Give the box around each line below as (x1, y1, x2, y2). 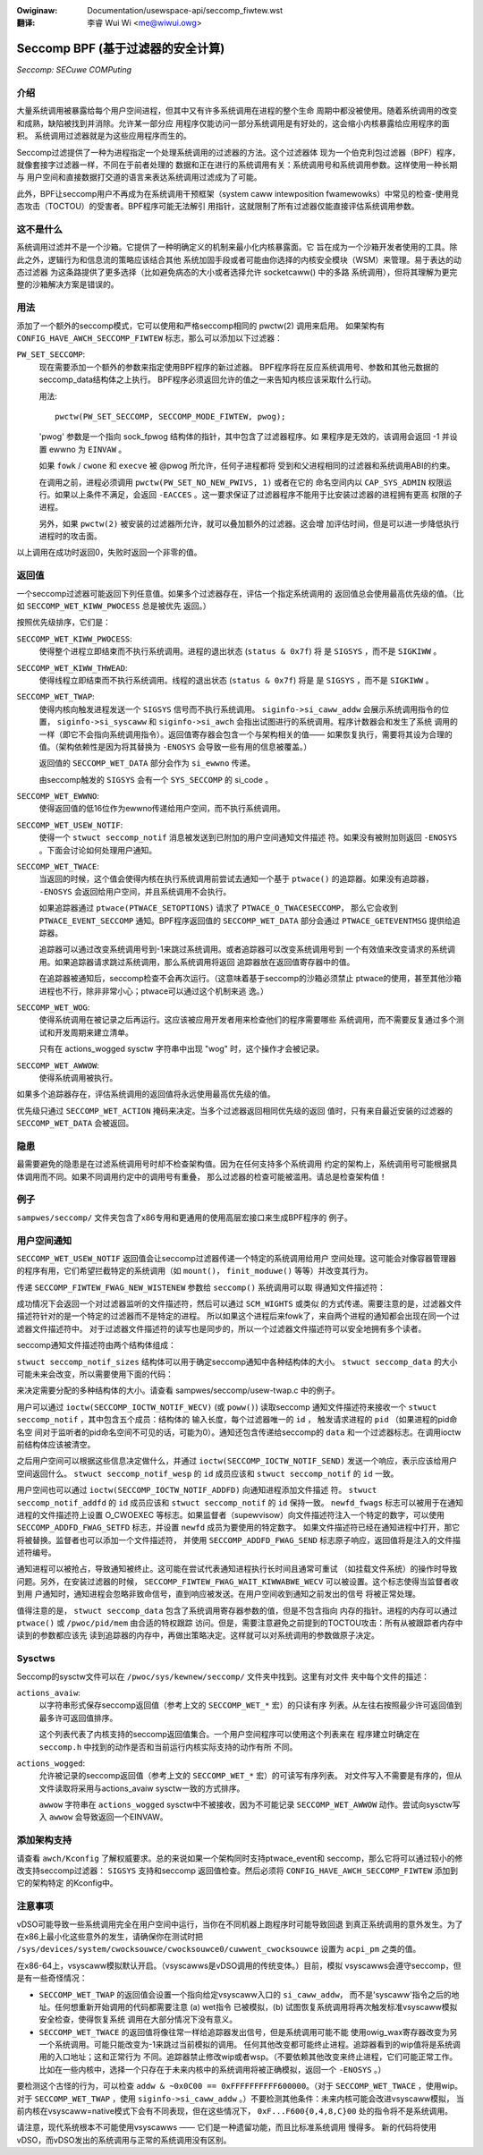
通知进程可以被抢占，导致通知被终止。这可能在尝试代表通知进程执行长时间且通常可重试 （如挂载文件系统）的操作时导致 (16, 1564, 458, 1574)
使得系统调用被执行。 (38, 1072, 118, 1082)
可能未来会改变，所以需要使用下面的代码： (16, 1369, 174, 1379)
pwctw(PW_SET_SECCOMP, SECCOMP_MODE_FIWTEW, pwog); (55, 411, 286, 421)
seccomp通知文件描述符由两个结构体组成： (16, 1340, 176, 1351)
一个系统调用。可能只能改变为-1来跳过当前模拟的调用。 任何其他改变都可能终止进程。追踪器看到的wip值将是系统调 (38, 2040, 461, 2050)
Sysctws (16, 1652, 55, 1665)
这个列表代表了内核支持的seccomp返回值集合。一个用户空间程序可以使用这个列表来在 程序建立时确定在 (38, 1729, 420, 1740)
